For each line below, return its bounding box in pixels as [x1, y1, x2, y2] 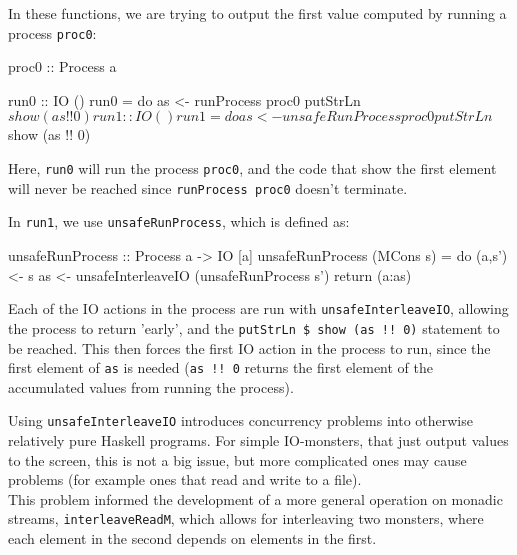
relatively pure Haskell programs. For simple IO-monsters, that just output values [8, 430, 509, 450]
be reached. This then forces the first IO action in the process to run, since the [8, 337, 491, 358]
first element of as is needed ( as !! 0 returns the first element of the [8, 357, 433, 378]
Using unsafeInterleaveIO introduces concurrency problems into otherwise [8, 410, 473, 431]
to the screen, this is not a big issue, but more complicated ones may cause [8, 449, 467, 470]
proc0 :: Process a [8, 56, 117, 77]
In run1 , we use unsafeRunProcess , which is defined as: [8, 211, 350, 232]
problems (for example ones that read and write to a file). [8, 469, 362, 490]
